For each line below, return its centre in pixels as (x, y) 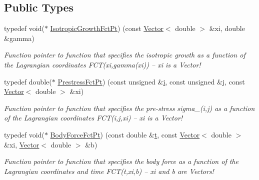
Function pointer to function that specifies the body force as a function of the (121, 161)
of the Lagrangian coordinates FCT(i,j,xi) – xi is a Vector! (93, 118)
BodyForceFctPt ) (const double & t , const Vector (125, 134)
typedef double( (28, 81)
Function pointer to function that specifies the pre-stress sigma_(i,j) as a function (129, 108)
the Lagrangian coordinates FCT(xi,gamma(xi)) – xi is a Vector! (102, 64)
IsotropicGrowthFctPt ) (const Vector (107, 28)
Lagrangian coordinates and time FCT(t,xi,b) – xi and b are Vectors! (109, 171)
